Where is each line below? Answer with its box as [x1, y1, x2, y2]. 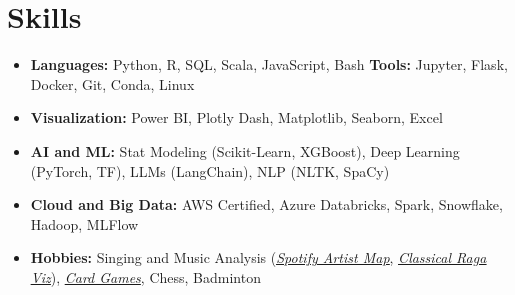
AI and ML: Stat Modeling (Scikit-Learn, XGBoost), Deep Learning [30, 140, 460, 161]
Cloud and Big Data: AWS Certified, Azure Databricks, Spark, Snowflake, [30, 194, 503, 215]
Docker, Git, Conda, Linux [30, 73, 195, 94]
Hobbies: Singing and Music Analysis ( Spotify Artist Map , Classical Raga [30, 247, 487, 268]
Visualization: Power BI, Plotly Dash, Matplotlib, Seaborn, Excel [30, 107, 443, 128]
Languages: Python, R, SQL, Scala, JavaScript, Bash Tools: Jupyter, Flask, [30, 54, 508, 75]
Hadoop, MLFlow [30, 213, 139, 234]
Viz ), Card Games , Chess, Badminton [30, 266, 261, 287]
